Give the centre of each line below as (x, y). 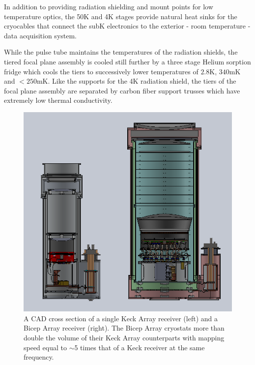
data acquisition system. (41, 35)
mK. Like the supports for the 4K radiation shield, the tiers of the (136, 81)
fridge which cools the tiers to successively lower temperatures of (101, 71)
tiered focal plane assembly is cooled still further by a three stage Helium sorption (127, 61)
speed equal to (45, 347)
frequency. (39, 357)
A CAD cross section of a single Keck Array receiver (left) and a (121, 318)
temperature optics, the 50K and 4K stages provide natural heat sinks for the (121, 16)
